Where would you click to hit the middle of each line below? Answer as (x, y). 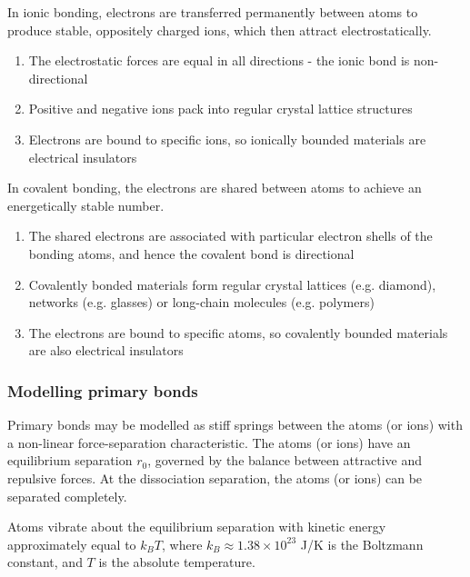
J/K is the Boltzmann (362, 544)
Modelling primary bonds (103, 390)
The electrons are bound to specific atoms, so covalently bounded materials (238, 332)
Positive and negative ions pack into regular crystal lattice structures (220, 109)
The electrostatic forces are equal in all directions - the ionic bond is (219, 60)
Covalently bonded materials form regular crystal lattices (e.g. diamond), (232, 284)
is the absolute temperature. (177, 562)
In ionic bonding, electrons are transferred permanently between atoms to (213, 12)
